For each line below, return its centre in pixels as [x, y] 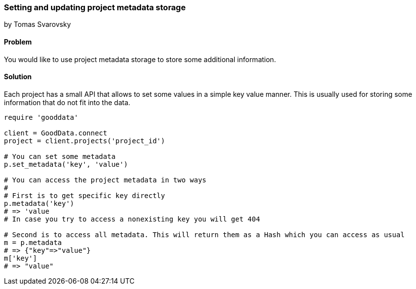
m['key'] [21, 258]
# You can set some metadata [60, 156]
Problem [18, 42]
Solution [18, 77]
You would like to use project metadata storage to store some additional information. [140, 59]
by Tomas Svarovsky [37, 24]
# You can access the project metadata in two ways [105, 180]
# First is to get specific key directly [85, 195]
